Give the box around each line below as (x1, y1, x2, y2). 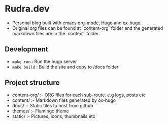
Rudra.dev (5, 3, 50, 15)
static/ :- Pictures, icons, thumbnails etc (12, 113, 96, 119)
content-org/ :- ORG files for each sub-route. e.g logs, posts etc (12, 92, 146, 98)
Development (5, 45, 49, 53)
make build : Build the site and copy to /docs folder (12, 64, 119, 70)
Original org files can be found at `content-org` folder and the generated (12, 25, 163, 31)
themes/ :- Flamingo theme (12, 108, 69, 114)
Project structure (5, 79, 60, 87)
